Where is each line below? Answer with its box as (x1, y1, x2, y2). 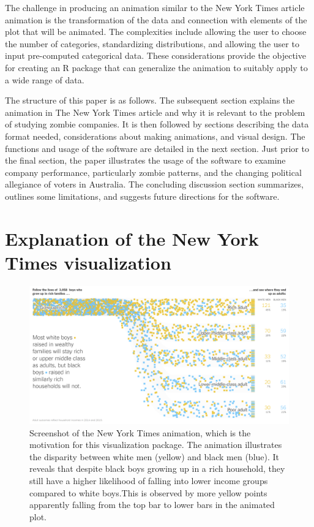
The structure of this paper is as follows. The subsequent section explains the (5, 94, 295, 107)
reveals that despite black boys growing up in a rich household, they (29, 462, 285, 475)
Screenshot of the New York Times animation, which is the (29, 426, 251, 439)
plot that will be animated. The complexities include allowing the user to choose (5, 25, 307, 38)
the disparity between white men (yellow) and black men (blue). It (29, 450, 280, 463)
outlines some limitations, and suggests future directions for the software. (5, 189, 280, 202)
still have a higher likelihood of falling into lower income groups (29, 474, 268, 487)
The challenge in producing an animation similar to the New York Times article (5, 1, 305, 13)
